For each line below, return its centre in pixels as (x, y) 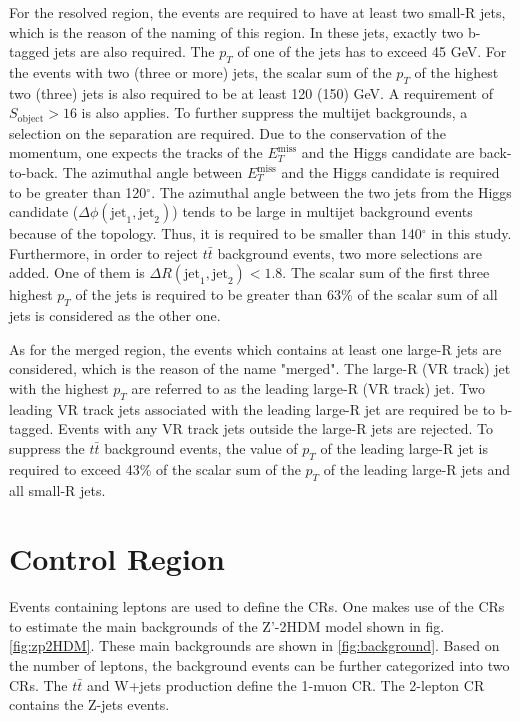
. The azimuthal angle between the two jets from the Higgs (331, 191)
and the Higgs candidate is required (390, 172)
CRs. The (38, 684)
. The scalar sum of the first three (386, 272)
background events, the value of (201, 447)
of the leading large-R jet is (404, 447)
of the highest (456, 71)
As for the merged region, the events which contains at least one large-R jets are (255, 348)
